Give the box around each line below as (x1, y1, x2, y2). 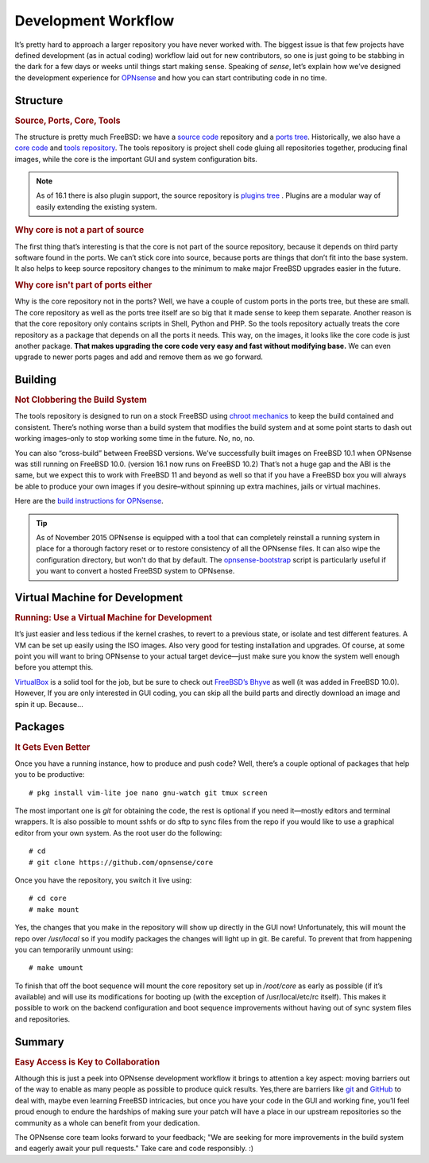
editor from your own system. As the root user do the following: (14, 828, 222, 837)
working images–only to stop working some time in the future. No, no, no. (14, 434, 255, 443)
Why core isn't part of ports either (14, 280, 153, 291)
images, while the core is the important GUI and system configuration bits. (14, 154, 258, 164)
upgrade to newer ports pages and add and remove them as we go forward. (14, 352, 264, 361)
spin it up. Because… (14, 699, 83, 709)
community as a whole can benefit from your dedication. (14, 1118, 200, 1127)
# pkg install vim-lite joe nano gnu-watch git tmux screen (29, 788, 268, 798)
